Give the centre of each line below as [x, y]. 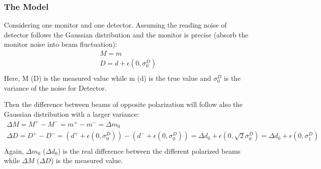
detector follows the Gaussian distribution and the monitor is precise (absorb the [126, 34]
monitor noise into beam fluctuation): [61, 44]
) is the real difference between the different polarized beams [149, 151]
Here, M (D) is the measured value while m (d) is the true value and [108, 78]
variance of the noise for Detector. [55, 87]
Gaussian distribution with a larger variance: [71, 114]
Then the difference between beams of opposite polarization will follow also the [124, 104]
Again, [14, 151]
